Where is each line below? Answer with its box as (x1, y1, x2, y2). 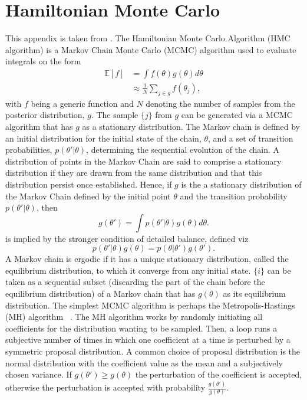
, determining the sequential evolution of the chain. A (86, 143, 280, 156)
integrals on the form (5, 55, 81, 67)
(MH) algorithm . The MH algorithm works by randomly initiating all (5, 310, 263, 323)
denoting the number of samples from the (146, 97, 295, 109)
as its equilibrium (223, 287, 286, 300)
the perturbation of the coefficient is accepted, (135, 368, 302, 381)
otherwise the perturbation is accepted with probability (5, 381, 206, 394)
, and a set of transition (208, 132, 293, 144)
